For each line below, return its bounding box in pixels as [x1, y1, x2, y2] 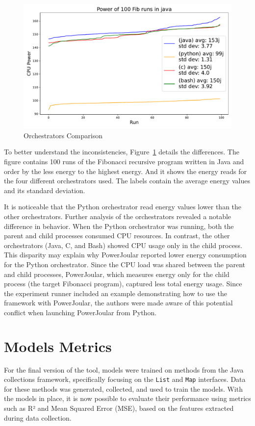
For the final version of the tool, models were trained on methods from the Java [4, 364, 244, 375]
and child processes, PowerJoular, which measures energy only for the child [4, 269, 229, 279]
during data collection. [4, 412, 72, 423]
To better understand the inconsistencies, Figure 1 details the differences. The [4, 147, 239, 157]
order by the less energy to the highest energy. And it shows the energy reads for [4, 166, 247, 176]
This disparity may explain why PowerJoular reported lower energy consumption [4, 250, 247, 260]
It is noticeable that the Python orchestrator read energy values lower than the [4, 201, 242, 212]
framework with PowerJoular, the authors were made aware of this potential [4, 298, 233, 308]
